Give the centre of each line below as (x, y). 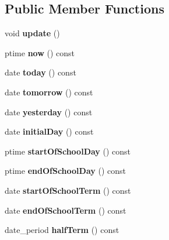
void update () (32, 33)
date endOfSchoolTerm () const (66, 210)
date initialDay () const (49, 131)
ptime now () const (40, 52)
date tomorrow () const (49, 92)
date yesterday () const (49, 112)
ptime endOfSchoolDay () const (65, 171)
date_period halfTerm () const (62, 230)
